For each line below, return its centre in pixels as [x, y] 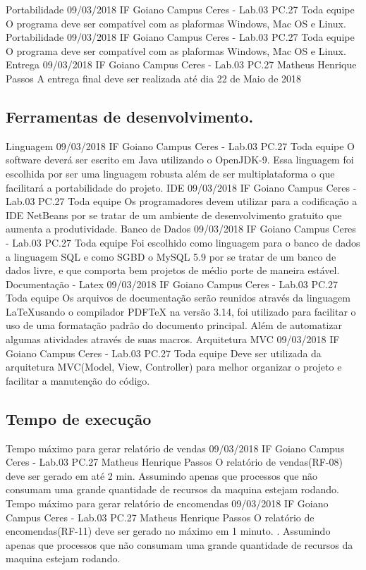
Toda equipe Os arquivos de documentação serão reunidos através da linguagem [178, 298]
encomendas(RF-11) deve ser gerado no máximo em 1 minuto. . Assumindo [168, 531]
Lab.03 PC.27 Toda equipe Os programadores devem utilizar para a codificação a [182, 201]
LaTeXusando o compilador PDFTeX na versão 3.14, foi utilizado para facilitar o [181, 311]
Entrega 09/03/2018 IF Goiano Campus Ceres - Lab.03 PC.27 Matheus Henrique [181, 64]
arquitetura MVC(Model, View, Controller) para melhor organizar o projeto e [174, 367]
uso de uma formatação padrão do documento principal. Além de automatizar [174, 325]
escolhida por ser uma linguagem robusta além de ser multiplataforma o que [170, 173]
